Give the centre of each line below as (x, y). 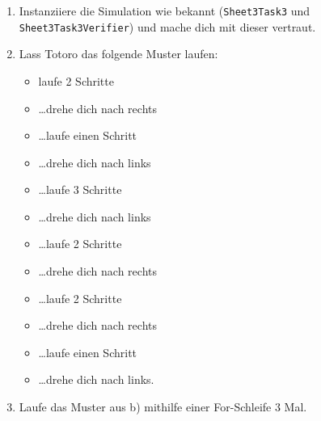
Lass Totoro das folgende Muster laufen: (118, 54)
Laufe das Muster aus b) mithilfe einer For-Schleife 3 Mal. (163, 407)
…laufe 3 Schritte (80, 189)
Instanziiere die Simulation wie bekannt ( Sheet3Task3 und (165, 11)
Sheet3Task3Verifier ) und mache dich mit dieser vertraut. (167, 26)
